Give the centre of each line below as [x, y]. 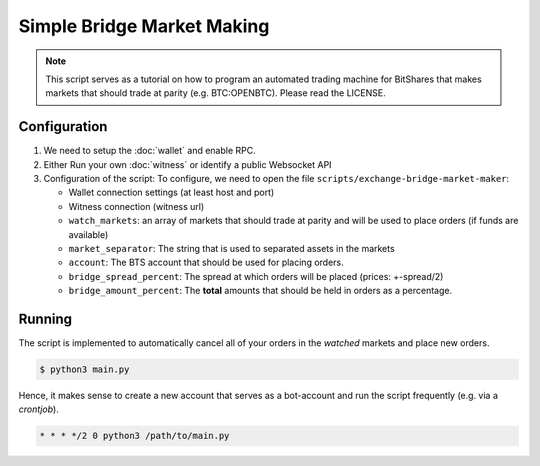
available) [88, 234]
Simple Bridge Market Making [144, 26]
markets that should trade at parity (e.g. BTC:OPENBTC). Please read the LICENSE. [215, 93]
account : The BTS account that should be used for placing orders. [206, 262]
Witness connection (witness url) [136, 206]
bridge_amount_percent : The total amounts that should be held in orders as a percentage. [260, 291]
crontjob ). [38, 409]
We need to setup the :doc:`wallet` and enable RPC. [150, 151]
